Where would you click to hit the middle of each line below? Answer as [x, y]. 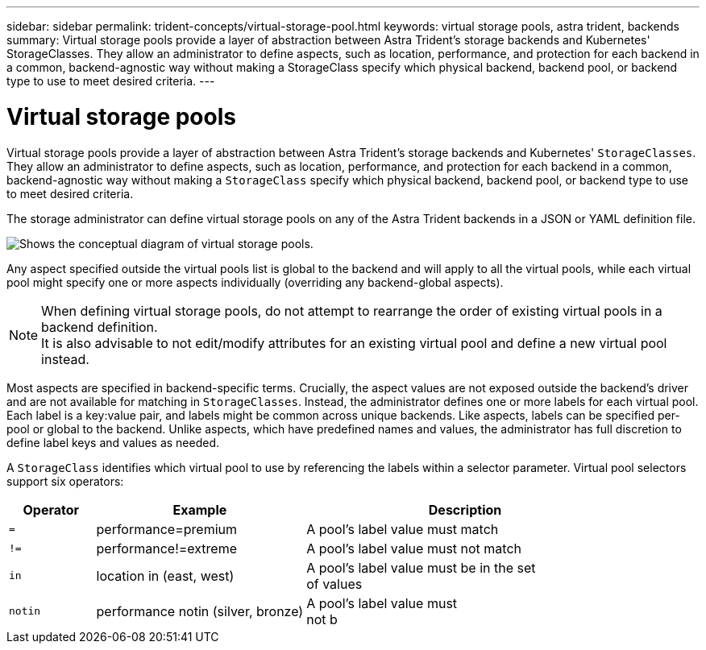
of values [334, 584]
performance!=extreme [167, 548]
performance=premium [166, 529]
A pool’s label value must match [403, 529]
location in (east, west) [165, 575]
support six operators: [65, 481]
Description [465, 509]
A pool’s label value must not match [414, 548]
